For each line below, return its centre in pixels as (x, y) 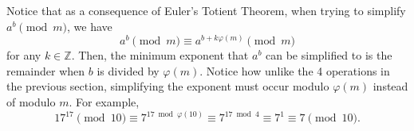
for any (24, 55)
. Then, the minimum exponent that (160, 55)
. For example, (104, 101)
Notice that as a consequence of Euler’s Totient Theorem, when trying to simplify (206, 10)
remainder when (46, 70)
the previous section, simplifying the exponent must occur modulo (168, 86)
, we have (89, 26)
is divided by (128, 70)
